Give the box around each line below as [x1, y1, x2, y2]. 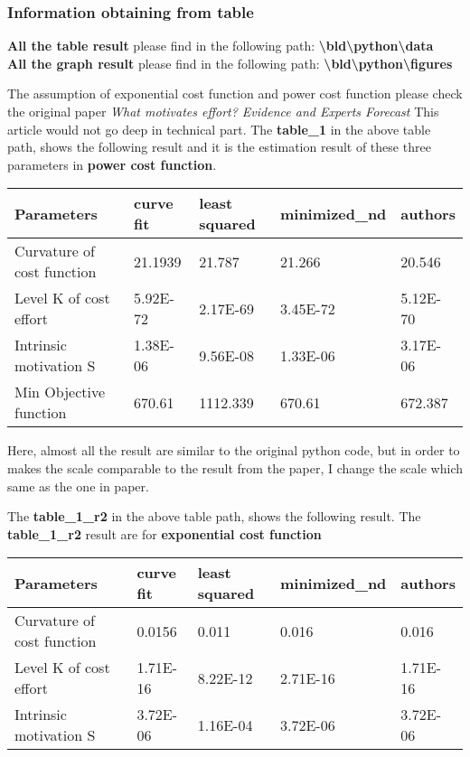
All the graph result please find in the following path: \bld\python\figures [7, 53, 453, 72]
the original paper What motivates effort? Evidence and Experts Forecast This [7, 102, 439, 120]
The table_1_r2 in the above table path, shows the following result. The [7, 507, 421, 526]
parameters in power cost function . [7, 154, 217, 173]
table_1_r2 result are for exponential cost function [7, 524, 322, 543]
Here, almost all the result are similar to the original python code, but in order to [7, 441, 460, 460]
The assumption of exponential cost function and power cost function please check [7, 84, 463, 103]
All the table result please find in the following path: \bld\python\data [7, 36, 434, 55]
